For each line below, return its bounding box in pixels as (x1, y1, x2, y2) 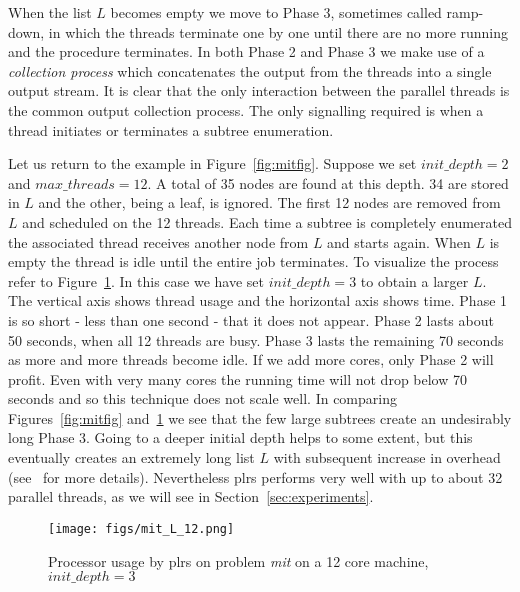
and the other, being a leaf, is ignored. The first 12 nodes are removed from (38, 192, 501, 213)
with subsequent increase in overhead (273, 447, 501, 468)
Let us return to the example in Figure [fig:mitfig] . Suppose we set (8, 153, 417, 174)
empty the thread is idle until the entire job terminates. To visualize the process (8, 251, 499, 272)
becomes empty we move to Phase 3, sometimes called (110, 2, 442, 22)
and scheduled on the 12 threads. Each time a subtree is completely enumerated (22, 211, 513, 232)
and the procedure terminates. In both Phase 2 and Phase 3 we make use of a (8, 41, 485, 62)
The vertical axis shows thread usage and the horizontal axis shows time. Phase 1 (8, 290, 508, 311)
